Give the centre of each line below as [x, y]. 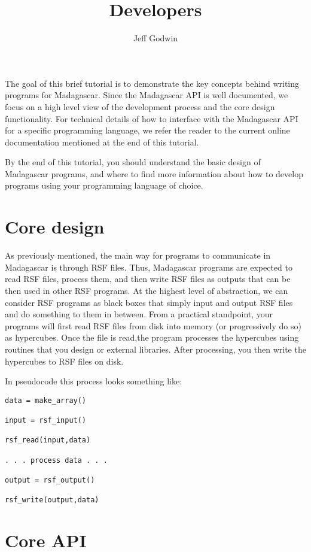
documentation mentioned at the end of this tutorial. [102, 142]
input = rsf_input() [46, 421]
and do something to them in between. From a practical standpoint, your [139, 314]
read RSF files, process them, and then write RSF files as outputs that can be [148, 279]
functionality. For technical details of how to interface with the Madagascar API [152, 118]
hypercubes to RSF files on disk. [64, 361]
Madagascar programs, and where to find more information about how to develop [154, 173]
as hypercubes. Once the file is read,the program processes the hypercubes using [152, 337]
